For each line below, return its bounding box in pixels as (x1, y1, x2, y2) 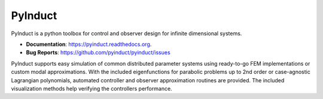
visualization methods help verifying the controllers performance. (11, 85, 173, 92)
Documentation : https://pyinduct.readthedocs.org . (26, 41, 152, 48)
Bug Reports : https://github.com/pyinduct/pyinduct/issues (26, 49, 170, 56)
